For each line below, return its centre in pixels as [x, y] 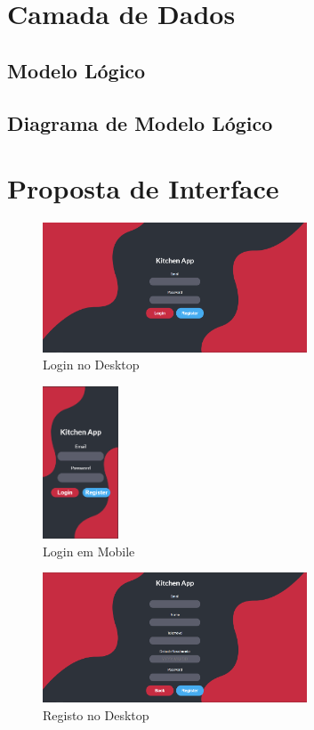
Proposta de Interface [143, 188]
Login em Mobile [89, 551]
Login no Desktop [91, 365]
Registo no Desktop [96, 714]
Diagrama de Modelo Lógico [140, 122]
